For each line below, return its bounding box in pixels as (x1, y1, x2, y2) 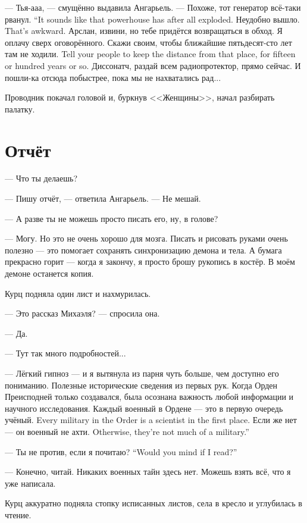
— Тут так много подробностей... (5, 347, 126, 359)
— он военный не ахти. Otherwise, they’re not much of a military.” (5, 425, 249, 437)
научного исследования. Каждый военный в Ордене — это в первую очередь (5, 402, 283, 414)
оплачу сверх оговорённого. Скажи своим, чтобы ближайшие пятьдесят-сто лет (5, 36, 292, 48)
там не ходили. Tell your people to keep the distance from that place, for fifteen (5, 48, 296, 60)
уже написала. (5, 477, 56, 489)
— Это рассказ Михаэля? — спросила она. (5, 307, 160, 320)
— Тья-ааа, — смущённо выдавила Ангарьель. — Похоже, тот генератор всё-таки (5, 1, 301, 13)
